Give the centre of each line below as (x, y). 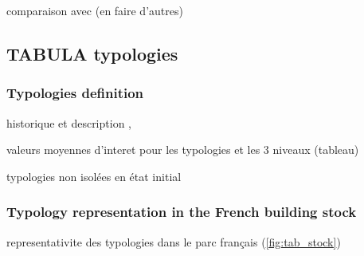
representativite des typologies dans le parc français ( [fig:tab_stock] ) (174, 241)
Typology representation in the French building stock (182, 212)
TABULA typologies (92, 53)
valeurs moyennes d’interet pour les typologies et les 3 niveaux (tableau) (183, 150)
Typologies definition (75, 93)
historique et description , (69, 122)
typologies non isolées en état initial (94, 176)
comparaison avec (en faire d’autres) (95, 10)
